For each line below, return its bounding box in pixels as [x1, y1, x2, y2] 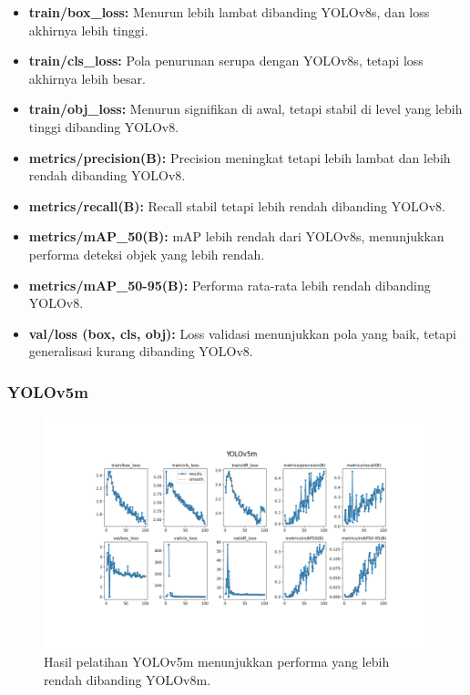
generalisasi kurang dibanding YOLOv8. [28, 342, 253, 361]
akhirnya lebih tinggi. [28, 20, 148, 39]
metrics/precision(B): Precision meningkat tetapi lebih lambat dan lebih [28, 148, 451, 167]
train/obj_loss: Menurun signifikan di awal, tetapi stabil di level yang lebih [28, 99, 463, 118]
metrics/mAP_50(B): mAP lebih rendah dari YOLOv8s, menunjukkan [28, 227, 444, 246]
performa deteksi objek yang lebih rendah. [28, 244, 265, 263]
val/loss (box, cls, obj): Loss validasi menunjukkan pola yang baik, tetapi [28, 323, 456, 342]
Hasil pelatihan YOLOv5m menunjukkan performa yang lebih [44, 652, 390, 671]
